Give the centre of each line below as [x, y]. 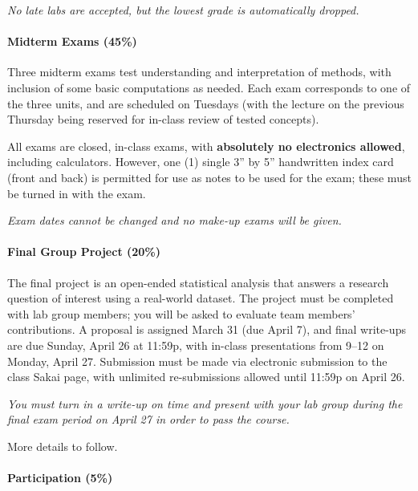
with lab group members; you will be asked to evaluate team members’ [181, 313]
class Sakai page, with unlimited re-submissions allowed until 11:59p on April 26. [206, 377]
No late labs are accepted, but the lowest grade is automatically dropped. [183, 10]
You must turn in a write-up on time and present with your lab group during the [205, 403]
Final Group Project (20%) [84, 252]
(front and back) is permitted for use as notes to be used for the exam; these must [209, 177]
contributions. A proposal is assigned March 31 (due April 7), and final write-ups [207, 329]
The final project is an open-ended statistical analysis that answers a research [198, 282]
